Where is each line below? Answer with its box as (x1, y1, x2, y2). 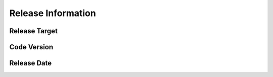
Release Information (9, 8, 96, 19)
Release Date (9, 59, 52, 67)
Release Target (9, 27, 58, 35)
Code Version (9, 43, 53, 51)
